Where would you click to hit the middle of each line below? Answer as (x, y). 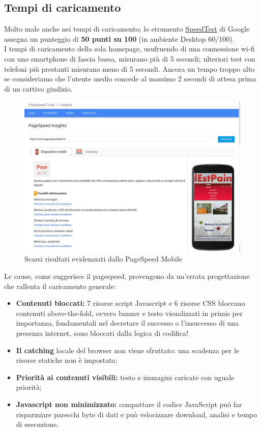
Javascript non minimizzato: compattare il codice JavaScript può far (129, 404)
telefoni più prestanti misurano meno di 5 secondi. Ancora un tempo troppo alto (129, 68)
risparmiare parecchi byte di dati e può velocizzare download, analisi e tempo (137, 414)
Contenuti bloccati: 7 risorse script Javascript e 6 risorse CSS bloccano (130, 303)
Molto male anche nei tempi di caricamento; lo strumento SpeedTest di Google (127, 29)
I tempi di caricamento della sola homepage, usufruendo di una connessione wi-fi (129, 49)
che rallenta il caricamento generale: (60, 286)
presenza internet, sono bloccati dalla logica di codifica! (102, 333)
